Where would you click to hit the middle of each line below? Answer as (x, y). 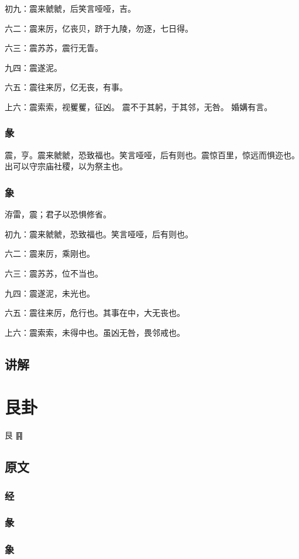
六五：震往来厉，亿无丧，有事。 (66, 87)
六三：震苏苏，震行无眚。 (54, 48)
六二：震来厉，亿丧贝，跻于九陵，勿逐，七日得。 (99, 28)
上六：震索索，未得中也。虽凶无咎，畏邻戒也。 (95, 332)
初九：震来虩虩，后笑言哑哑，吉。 (70, 8)
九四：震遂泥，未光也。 (50, 293)
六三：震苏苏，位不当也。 (54, 273)
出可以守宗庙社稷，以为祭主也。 (66, 166)
